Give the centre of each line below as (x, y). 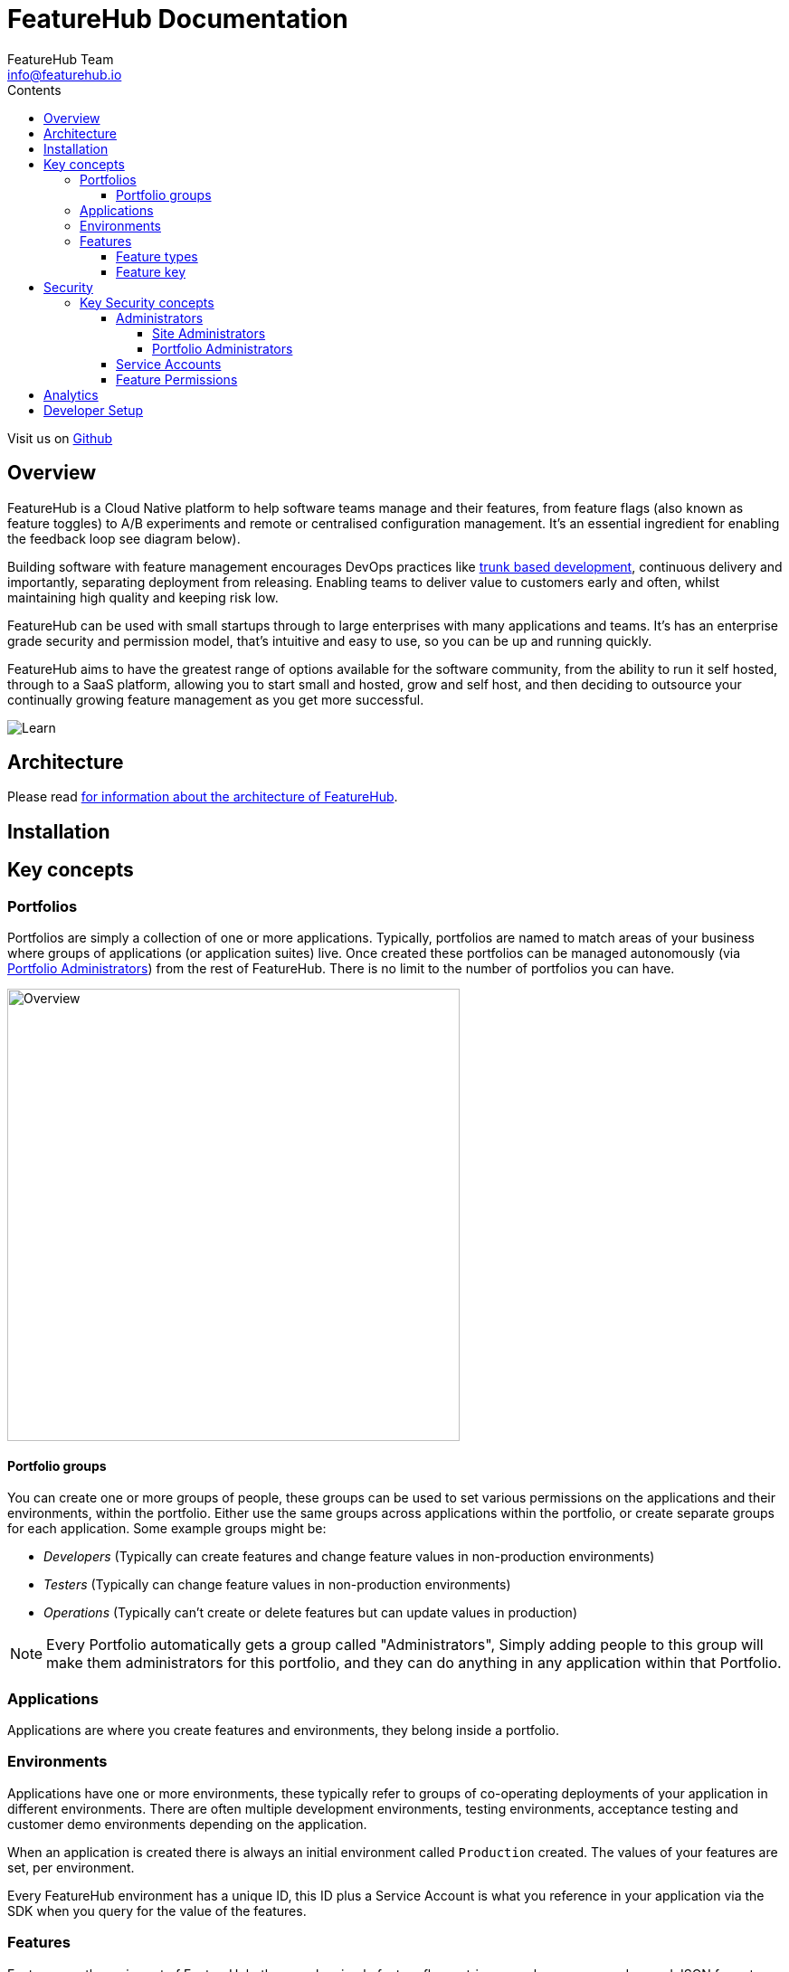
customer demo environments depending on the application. (187, 1824)
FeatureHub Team (61, 59)
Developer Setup (94, 410)
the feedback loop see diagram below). (124, 538)
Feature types (157, 256)
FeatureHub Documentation (178, 19)
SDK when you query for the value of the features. (157, 1910)
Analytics (71, 394)
